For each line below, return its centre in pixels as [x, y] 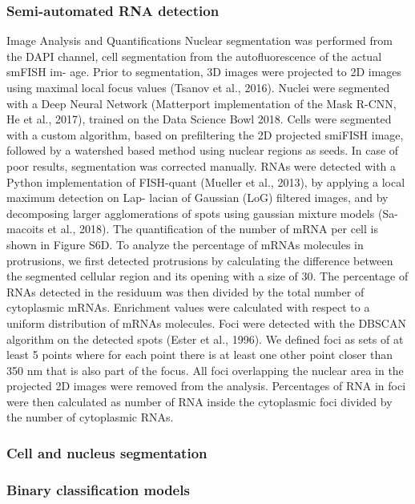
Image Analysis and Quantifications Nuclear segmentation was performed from [199, 40]
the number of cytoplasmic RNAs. [90, 417]
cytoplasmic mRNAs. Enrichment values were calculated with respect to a [188, 307]
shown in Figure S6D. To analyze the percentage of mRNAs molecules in [185, 244]
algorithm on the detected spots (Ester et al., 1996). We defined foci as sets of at [205, 339]
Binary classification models [98, 489]
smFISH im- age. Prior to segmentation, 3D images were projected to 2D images [204, 72]
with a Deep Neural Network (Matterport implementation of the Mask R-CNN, [201, 103]
